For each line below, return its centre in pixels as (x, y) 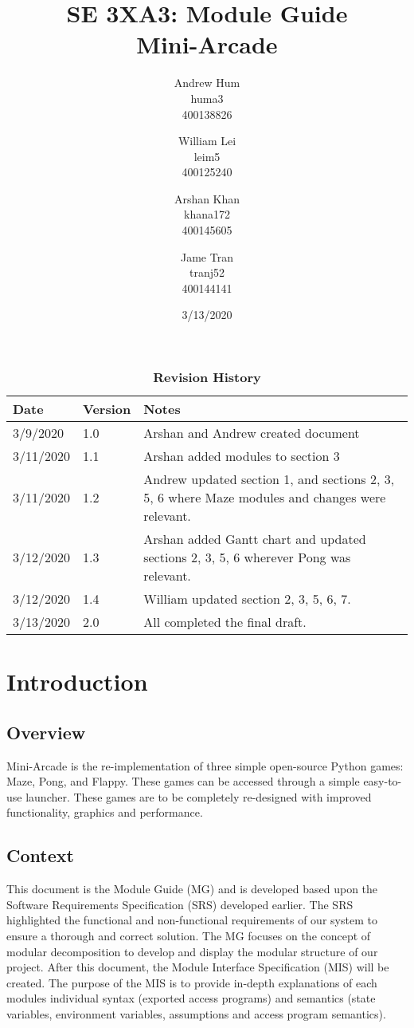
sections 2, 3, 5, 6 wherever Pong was (247, 557)
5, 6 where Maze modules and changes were (265, 498)
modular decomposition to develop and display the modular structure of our (192, 951)
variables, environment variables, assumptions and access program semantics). (196, 1013)
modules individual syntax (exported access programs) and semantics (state (191, 998)
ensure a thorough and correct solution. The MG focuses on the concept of (189, 935)
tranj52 (207, 272)
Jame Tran (207, 256)
